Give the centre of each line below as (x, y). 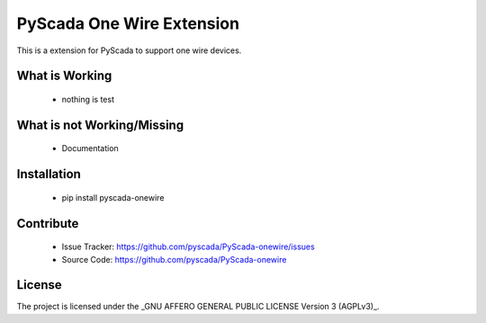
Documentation (90, 148)
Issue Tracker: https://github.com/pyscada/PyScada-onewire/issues (188, 247)
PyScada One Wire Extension (128, 23)
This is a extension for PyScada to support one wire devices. (129, 50)
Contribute (48, 224)
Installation (49, 174)
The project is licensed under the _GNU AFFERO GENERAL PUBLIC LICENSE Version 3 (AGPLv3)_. (198, 307)
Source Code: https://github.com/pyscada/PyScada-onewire (174, 259)
